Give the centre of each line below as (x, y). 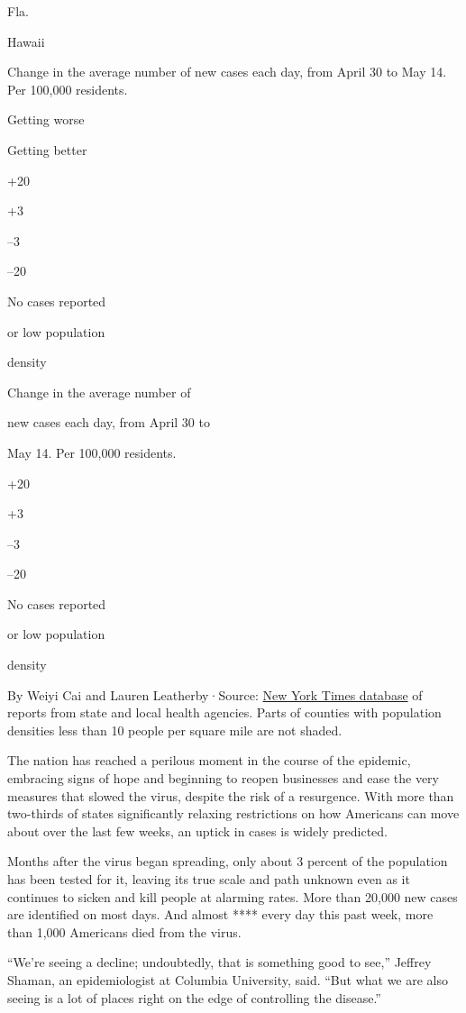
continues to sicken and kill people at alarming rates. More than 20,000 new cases (233, 896)
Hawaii (26, 41)
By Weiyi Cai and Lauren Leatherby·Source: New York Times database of (215, 694)
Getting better (47, 149)
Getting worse (46, 119)
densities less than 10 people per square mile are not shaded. (175, 730)
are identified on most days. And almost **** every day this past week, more (220, 914)
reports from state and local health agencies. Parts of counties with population (224, 712)
